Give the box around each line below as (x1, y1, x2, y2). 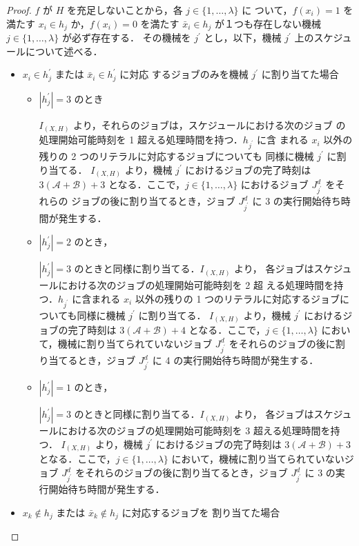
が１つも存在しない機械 (215, 16, 322, 30)
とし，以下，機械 (204, 30, 282, 45)
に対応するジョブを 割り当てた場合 (122, 505, 280, 519)
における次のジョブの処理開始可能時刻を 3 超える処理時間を (58, 423, 331, 438)
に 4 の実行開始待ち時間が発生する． (152, 353, 319, 367)
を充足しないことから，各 (67, 3, 183, 17)
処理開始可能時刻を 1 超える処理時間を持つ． (39, 132, 243, 147)
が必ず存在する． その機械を (61, 30, 191, 45)
